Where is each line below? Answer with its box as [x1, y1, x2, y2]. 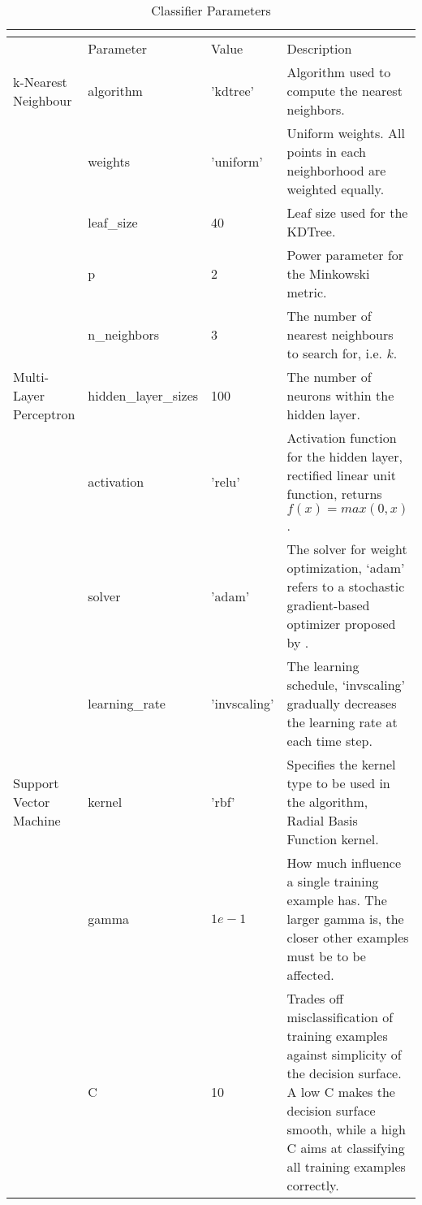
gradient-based [286, 596, 370, 614]
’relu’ [211, 472, 240, 491]
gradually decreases [286, 694, 397, 713]
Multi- [13, 367, 50, 386]
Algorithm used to [286, 63, 391, 81]
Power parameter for [286, 245, 404, 264]
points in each [286, 142, 366, 161]
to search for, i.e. [286, 344, 383, 362]
